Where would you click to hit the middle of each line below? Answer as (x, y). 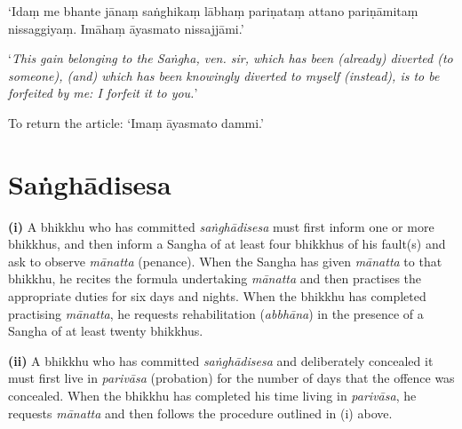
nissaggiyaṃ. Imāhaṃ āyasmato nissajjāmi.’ (126, 28)
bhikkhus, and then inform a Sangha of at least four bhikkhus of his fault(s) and (227, 244)
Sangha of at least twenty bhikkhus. (106, 331)
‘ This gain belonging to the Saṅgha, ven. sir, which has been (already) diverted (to (231, 58)
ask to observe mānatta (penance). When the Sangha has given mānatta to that (225, 261)
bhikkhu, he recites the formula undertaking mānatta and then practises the (215, 278)
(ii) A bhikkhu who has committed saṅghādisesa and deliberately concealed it (221, 360)
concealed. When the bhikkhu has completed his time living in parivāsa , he (212, 396)
